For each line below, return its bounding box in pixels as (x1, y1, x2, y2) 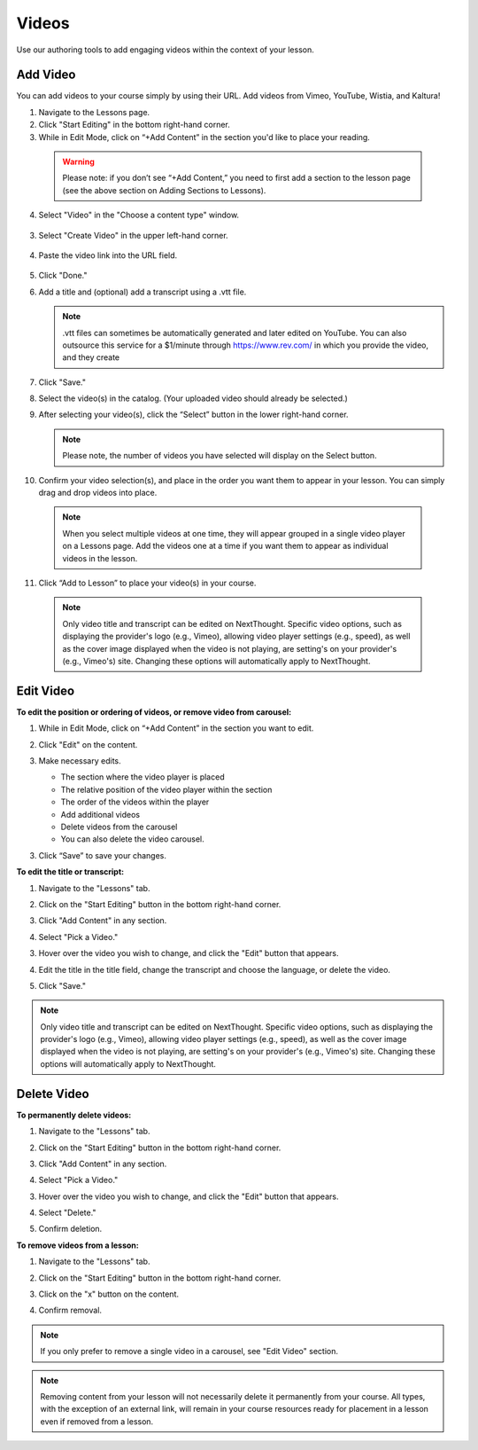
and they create (62, 352, 119, 363)
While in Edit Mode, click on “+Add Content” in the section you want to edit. (38, 723, 314, 733)
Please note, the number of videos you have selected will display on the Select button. (62, 451, 377, 461)
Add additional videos (60, 809, 141, 819)
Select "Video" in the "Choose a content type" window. (38, 209, 239, 221)
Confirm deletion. (38, 1224, 103, 1234)
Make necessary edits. (38, 756, 121, 766)
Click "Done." (38, 270, 88, 281)
